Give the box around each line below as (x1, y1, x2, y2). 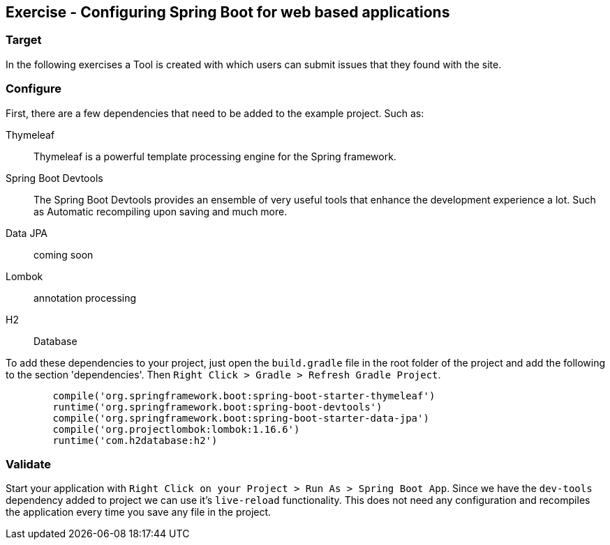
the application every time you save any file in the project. (6, 506, 271, 519)
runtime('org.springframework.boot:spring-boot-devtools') (52, 401, 382, 413)
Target (6, 33, 42, 47)
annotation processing (34, 291, 137, 304)
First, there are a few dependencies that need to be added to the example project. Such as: (6, 107, 424, 119)
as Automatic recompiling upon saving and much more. (34, 205, 288, 217)
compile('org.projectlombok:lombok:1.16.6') (52, 423, 300, 435)
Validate (6, 456, 51, 471)
